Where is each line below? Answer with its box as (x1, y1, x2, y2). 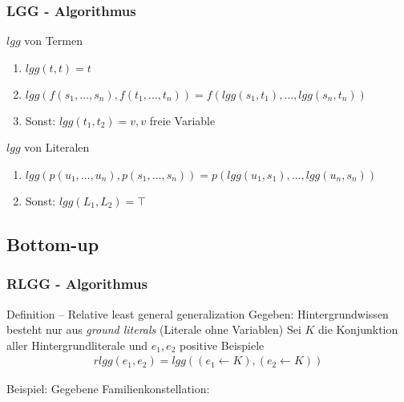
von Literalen (24, 139, 90, 156)
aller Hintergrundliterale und (6, 336, 147, 353)
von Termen (24, 32, 83, 49)
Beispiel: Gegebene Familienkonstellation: (6, 380, 210, 397)
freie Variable (149, 112, 216, 128)
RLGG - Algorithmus (6, 274, 147, 294)
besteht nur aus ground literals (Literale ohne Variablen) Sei (6, 321, 301, 338)
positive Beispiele (179, 336, 265, 353)
